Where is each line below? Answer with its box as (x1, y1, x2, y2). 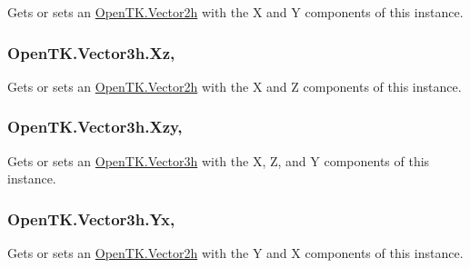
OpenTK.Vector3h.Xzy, (7, 115, 183, 138)
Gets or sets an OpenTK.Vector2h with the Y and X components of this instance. (7, 243, 464, 263)
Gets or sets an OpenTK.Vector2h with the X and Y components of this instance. (7, 3, 464, 21)
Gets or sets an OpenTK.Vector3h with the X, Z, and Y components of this (7, 151, 430, 170)
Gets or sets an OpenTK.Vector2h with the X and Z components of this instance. (7, 76, 462, 95)
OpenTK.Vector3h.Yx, (7, 207, 175, 230)
